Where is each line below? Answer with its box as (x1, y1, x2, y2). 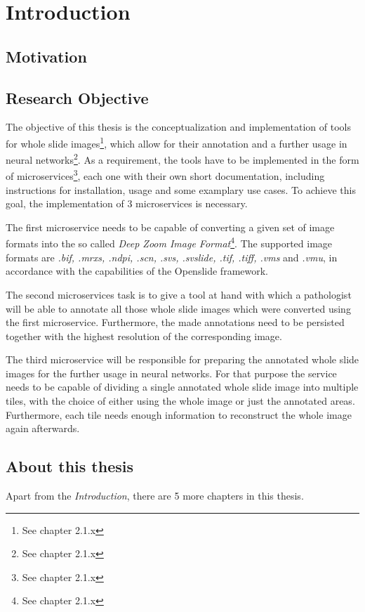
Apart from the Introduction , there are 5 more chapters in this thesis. (6, 488, 304, 503)
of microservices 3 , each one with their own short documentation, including (6, 167, 325, 183)
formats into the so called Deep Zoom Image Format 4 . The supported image (6, 234, 333, 251)
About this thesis (6, 455, 133, 477)
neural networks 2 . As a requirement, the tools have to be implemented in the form (6, 150, 359, 167)
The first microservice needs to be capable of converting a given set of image (6, 219, 335, 234)
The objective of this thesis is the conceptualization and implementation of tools (6, 119, 351, 134)
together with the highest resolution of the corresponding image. (6, 328, 282, 343)
